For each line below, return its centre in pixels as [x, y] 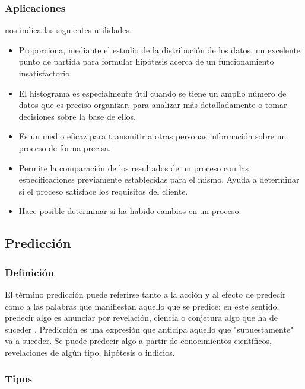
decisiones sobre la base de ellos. [77, 116]
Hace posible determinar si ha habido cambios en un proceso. [130, 211]
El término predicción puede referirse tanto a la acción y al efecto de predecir [145, 294]
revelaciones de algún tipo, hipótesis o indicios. [90, 352]
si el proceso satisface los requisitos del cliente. [103, 191]
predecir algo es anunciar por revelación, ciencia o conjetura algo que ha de [141, 318]
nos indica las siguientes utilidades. [68, 30]
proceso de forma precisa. [65, 147]
